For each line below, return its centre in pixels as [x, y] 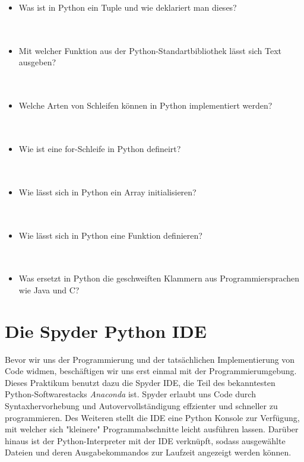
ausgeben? [37, 62]
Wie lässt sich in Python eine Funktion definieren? [110, 235]
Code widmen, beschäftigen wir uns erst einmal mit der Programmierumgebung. [151, 371]
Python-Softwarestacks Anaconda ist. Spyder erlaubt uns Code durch [130, 394]
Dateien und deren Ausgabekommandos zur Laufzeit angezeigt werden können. [148, 452]
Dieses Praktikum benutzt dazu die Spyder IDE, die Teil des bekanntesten [140, 382]
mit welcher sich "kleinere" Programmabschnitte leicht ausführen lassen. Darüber [152, 429]
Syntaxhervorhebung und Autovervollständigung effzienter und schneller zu [141, 405]
